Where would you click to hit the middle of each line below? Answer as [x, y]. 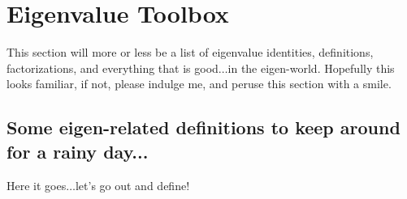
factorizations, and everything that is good [113, 68]
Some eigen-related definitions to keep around [203, 127]
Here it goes [37, 185]
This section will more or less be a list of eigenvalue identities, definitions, [190, 52]
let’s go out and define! [132, 185]
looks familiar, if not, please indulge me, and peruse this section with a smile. [199, 84]
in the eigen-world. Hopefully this [311, 68]
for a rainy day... [78, 151]
